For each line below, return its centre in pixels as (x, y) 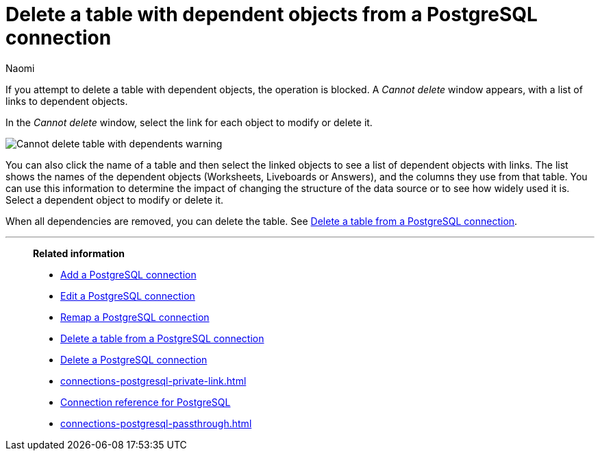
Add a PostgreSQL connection (128, 274)
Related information (79, 253)
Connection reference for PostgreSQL (146, 402)
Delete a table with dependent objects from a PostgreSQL (272, 14)
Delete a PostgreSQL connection (134, 359)
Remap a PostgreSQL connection (135, 317)
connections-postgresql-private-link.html (153, 381)
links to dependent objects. (67, 101)
